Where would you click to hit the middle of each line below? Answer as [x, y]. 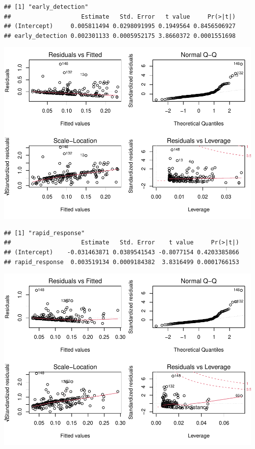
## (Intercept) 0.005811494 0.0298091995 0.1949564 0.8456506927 [120, 26]
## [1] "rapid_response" [44, 233]
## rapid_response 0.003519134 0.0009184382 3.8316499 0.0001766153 [122, 262]
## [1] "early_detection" [46, 7]
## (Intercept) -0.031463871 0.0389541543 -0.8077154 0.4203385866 [122, 253]
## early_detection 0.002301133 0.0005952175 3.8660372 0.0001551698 [120, 36]
